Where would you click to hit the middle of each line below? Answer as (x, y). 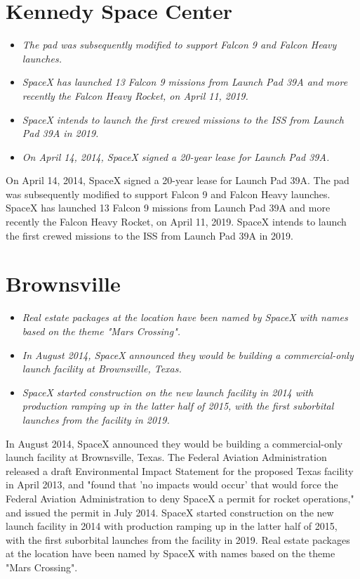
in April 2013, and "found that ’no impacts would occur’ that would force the (172, 484)
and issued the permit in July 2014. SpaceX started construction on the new (170, 512)
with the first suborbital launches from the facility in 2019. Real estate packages (178, 539)
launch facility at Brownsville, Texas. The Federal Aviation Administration (166, 457)
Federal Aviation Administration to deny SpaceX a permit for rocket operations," (180, 498)
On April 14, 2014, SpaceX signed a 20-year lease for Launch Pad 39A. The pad (178, 180)
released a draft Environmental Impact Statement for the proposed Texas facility (180, 470)
